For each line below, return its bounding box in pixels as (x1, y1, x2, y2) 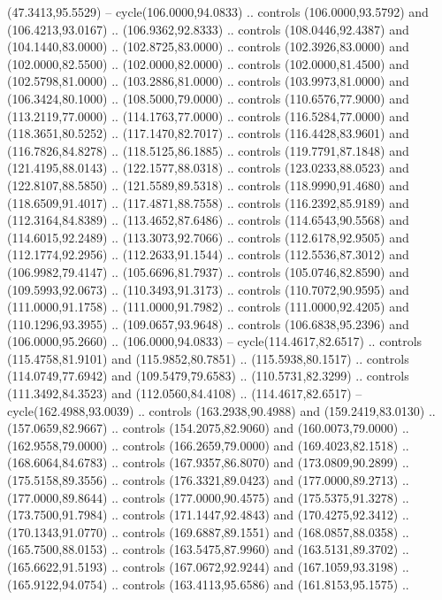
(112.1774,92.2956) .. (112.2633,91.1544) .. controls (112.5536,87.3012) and (7, 245, 409, 264)
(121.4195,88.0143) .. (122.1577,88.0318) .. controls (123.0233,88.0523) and (7, 158, 409, 177)
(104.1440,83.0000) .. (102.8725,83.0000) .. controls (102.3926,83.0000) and (7, 37, 409, 56)
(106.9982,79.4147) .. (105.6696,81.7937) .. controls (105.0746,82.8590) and (7, 262, 409, 281)
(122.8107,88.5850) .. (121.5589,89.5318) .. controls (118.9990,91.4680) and (7, 175, 409, 194)
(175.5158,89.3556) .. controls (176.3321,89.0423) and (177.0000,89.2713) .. (7, 471, 409, 489)
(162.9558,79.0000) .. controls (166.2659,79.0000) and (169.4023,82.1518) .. (7, 435, 409, 454)
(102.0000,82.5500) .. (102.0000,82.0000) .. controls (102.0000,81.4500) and (7, 54, 409, 73)
